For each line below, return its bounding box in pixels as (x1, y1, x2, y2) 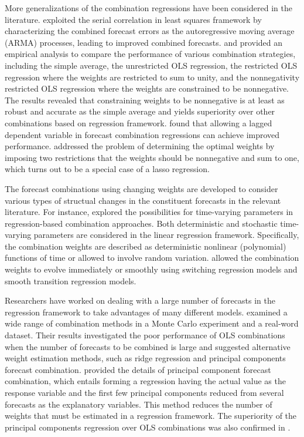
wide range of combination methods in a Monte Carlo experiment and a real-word (5, 317, 299, 330)
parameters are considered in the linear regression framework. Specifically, (33, 228, 299, 241)
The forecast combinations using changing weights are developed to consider (5, 182, 278, 194)
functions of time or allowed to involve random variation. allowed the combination (5, 251, 299, 264)
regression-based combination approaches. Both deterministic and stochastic (5, 217, 278, 229)
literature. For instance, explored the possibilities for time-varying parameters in (5, 206, 293, 218)
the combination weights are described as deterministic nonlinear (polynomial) (5, 240, 286, 252)
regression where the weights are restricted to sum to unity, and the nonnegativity (5, 70, 300, 83)
